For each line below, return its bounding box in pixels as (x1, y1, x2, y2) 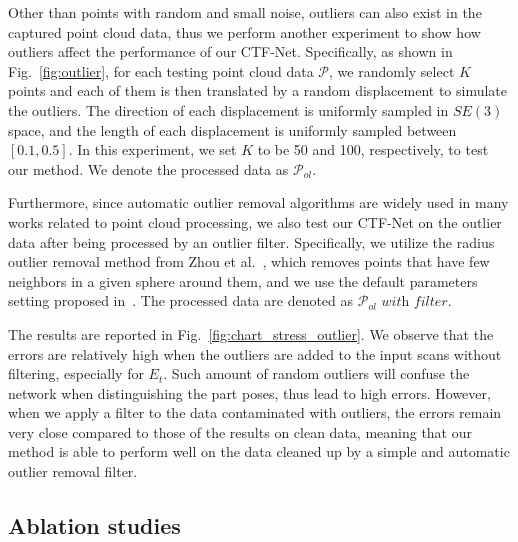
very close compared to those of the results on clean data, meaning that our (8, 421, 472, 442)
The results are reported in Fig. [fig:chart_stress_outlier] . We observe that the (8, 323, 494, 344)
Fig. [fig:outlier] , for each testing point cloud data (8, 60, 314, 81)
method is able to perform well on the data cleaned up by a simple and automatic (8, 441, 510, 462)
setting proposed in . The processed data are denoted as (8, 290, 354, 311)
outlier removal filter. (8, 461, 138, 482)
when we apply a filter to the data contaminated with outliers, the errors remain (8, 402, 502, 423)
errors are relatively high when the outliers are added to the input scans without (8, 343, 502, 364)
